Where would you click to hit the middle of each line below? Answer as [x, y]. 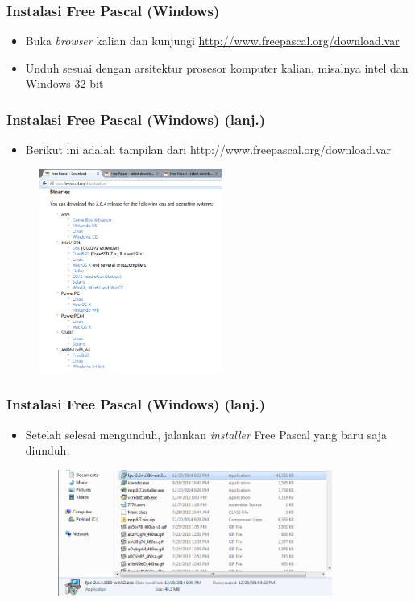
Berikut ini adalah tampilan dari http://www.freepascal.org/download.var [208, 149]
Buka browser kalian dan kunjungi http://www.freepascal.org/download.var [212, 41]
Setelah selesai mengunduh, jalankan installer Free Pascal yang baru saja [206, 434]
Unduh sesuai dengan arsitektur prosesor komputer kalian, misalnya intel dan [217, 67]
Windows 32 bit [64, 83]
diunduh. [48, 450]
